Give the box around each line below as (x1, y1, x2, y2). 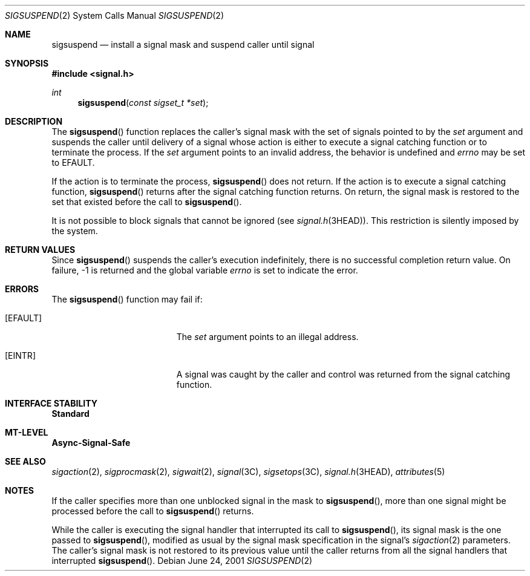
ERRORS (5, 284, 39, 294)
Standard (51, 408, 90, 419)
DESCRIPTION (5, 116, 63, 126)
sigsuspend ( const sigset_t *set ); (77, 97, 209, 108)
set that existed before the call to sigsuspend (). (51, 197, 242, 207)
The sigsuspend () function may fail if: (51, 294, 203, 304)
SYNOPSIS (5, 58, 49, 68)
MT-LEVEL (5, 427, 48, 437)
